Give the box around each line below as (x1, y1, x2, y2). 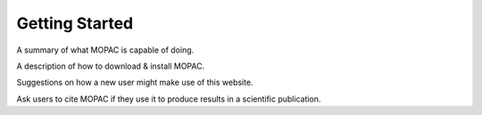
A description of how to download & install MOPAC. (16, 61, 205, 71)
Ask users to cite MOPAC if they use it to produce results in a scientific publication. (16, 94, 321, 104)
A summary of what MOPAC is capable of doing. (16, 45, 195, 55)
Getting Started (16, 13, 134, 33)
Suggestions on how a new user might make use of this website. (16, 77, 253, 88)
